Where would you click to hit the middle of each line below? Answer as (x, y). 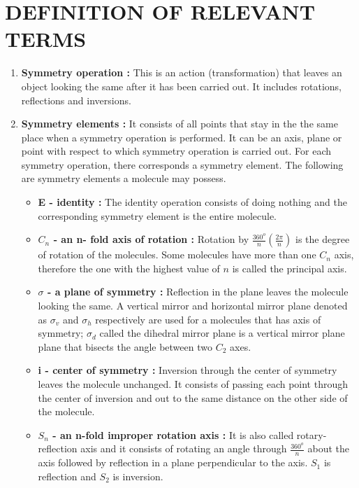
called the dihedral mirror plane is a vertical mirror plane (222, 333)
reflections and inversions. (76, 100)
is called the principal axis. (290, 268)
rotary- (312, 434)
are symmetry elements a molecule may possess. (124, 178)
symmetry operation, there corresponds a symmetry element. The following (182, 164)
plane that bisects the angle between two (125, 346)
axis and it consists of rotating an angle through (184, 448)
